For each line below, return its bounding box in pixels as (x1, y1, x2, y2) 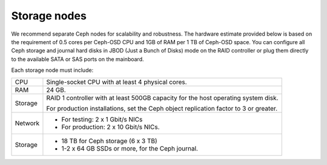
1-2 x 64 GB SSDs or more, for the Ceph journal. (61, 144, 198, 152)
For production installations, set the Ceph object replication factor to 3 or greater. (46, 104, 278, 112)
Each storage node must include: (11, 66, 94, 74)
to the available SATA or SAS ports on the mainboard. (11, 55, 144, 63)
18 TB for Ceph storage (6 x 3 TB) (61, 137, 157, 145)
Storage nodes (11, 9, 87, 22)
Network (15, 118, 40, 127)
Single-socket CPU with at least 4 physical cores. (46, 77, 187, 86)
